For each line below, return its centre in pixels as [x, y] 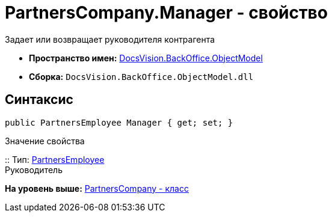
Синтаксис [39, 100]
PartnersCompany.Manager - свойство [166, 13]
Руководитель [34, 170]
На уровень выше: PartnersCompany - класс [97, 188]
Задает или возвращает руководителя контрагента [110, 39]
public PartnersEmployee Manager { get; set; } [119, 122]
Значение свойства [45, 141]
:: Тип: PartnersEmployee [55, 159]
